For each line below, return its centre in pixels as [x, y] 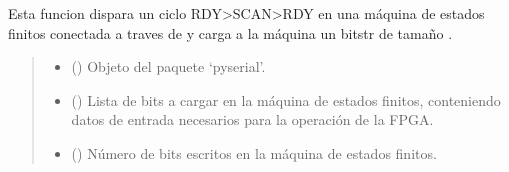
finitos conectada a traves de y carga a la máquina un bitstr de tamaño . [230, 32]
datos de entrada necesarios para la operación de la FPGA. [252, 119]
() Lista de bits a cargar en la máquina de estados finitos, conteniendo [286, 99]
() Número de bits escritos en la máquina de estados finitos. [254, 152]
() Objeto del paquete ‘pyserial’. [168, 66]
